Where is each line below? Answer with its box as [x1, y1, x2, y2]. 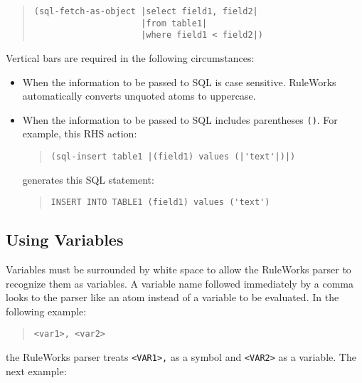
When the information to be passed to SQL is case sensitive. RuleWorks [22, 74, 336, 89]
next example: [6, 363, 67, 378]
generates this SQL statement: [22, 172, 154, 187]
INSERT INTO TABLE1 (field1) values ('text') [50, 197, 270, 208]
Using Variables [6, 229, 124, 251]
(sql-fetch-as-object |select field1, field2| [33, 6, 258, 16]
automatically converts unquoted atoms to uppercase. [22, 88, 256, 103]
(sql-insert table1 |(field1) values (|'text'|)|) [50, 152, 296, 162]
